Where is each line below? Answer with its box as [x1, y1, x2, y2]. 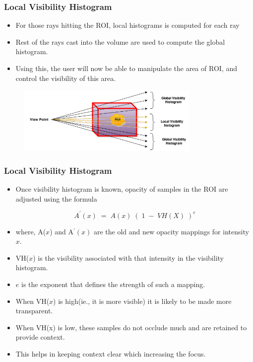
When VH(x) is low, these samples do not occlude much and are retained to [15, 322, 247, 332]
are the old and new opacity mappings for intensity [93, 226, 249, 236]
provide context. [15, 332, 65, 342]
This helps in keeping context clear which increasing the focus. [15, 348, 206, 359]
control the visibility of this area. [15, 72, 116, 83]
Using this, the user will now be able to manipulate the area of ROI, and [15, 63, 237, 73]
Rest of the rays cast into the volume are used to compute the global [15, 36, 225, 47]
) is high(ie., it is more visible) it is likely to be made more [53, 295, 232, 306]
